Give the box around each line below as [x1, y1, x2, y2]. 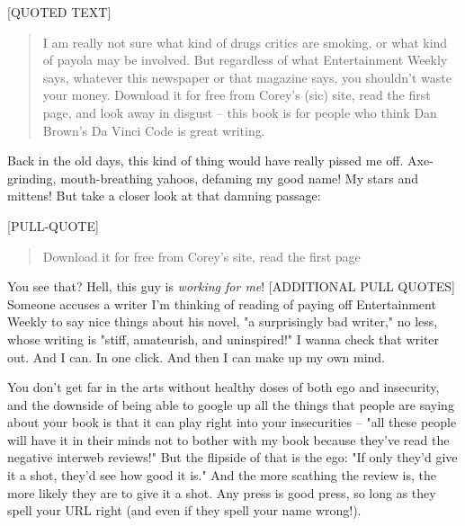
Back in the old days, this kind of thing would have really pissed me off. [7, 151, 404, 170]
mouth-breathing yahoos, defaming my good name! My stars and [60, 168, 418, 187]
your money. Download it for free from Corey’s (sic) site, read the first [42, 85, 431, 104]
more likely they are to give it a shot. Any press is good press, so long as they [7, 483, 436, 502]
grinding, [7, 168, 57, 187]
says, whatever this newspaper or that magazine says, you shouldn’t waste [42, 67, 452, 86]
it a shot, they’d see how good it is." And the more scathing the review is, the [7, 466, 436, 485]
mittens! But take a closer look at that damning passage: [7, 186, 321, 205]
